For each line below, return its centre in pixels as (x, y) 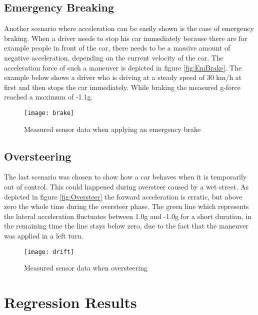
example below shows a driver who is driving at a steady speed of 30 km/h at (123, 77)
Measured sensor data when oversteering (86, 268)
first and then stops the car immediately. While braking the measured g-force (122, 87)
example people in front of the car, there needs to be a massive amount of (117, 48)
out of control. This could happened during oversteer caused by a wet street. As (126, 186)
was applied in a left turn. (44, 235)
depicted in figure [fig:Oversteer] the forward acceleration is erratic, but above (123, 196)
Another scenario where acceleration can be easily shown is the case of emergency (129, 28)
